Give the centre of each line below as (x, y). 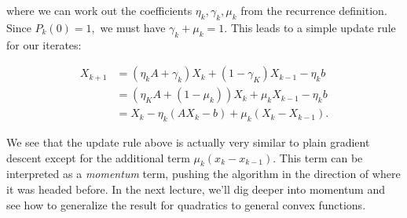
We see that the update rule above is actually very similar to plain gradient (188, 142)
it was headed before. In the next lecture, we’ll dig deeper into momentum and (196, 189)
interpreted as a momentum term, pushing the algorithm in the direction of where (203, 174)
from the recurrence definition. (314, 10)
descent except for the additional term (98, 157)
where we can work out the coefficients (99, 10)
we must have (133, 27)
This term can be (321, 157)
